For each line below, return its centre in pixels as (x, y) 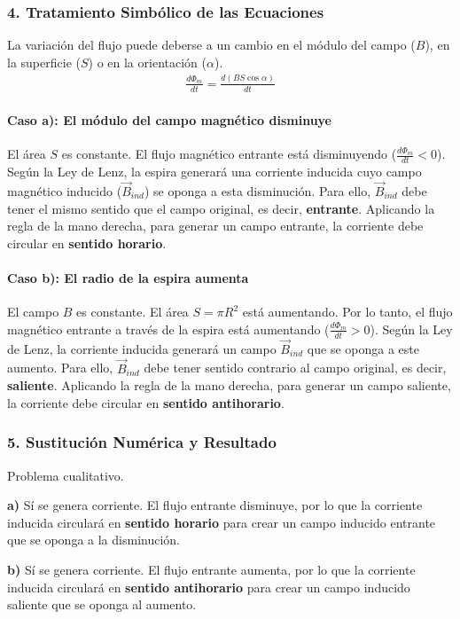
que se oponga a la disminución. (94, 540)
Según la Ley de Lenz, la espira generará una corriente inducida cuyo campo (214, 172)
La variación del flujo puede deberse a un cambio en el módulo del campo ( (211, 45)
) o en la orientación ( (147, 62)
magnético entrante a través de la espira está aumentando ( (168, 329)
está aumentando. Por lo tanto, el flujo (347, 312)
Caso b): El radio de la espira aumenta (128, 277)
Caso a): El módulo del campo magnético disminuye (170, 120)
